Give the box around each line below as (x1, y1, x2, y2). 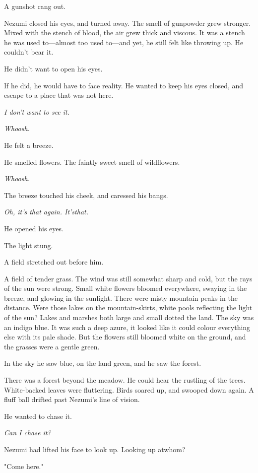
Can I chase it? (4, 427, 51, 438)
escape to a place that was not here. (4, 90, 114, 100)
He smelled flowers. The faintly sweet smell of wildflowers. (4, 156, 180, 167)
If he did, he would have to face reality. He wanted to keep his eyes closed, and (4, 80, 244, 90)
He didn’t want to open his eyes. (4, 63, 103, 73)
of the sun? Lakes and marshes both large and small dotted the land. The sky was (4, 312, 254, 323)
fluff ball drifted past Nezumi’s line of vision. (4, 394, 140, 405)
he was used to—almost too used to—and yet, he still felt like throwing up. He (4, 37, 244, 47)
